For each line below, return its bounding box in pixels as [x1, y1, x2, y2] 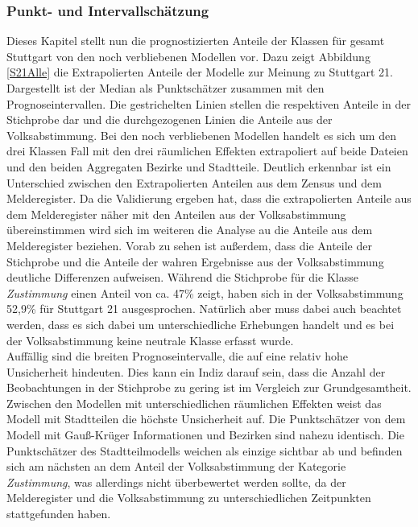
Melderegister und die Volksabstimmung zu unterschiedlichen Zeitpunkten [6, 489, 371, 506]
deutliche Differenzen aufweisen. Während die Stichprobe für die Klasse [6, 269, 358, 286]
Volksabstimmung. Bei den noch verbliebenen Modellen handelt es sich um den [6, 126, 396, 143]
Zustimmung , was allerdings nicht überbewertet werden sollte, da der [6, 473, 346, 490]
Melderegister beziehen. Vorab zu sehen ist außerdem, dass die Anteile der [6, 237, 372, 253]
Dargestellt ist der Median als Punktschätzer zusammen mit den [6, 80, 325, 96]
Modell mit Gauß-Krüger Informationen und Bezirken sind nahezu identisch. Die [6, 426, 404, 443]
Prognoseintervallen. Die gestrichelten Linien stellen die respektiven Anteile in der [6, 95, 411, 112]
